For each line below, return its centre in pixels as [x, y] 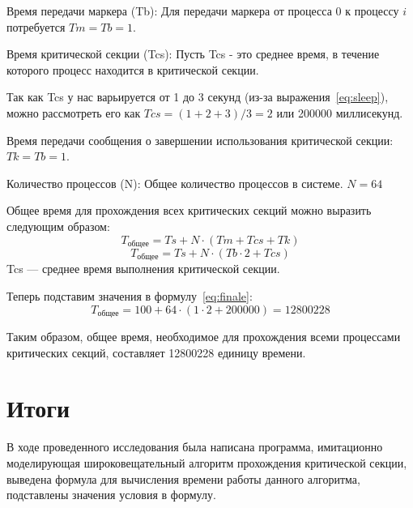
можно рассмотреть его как [74, 112]
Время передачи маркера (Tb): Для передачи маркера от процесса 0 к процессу [203, 11]
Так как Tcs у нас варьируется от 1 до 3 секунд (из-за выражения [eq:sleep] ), [198, 97]
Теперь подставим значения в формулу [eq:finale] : [130, 296]
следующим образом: [58, 226]
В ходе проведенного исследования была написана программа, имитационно [195, 447]
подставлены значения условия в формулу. [111, 495]
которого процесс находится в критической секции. [133, 69]
